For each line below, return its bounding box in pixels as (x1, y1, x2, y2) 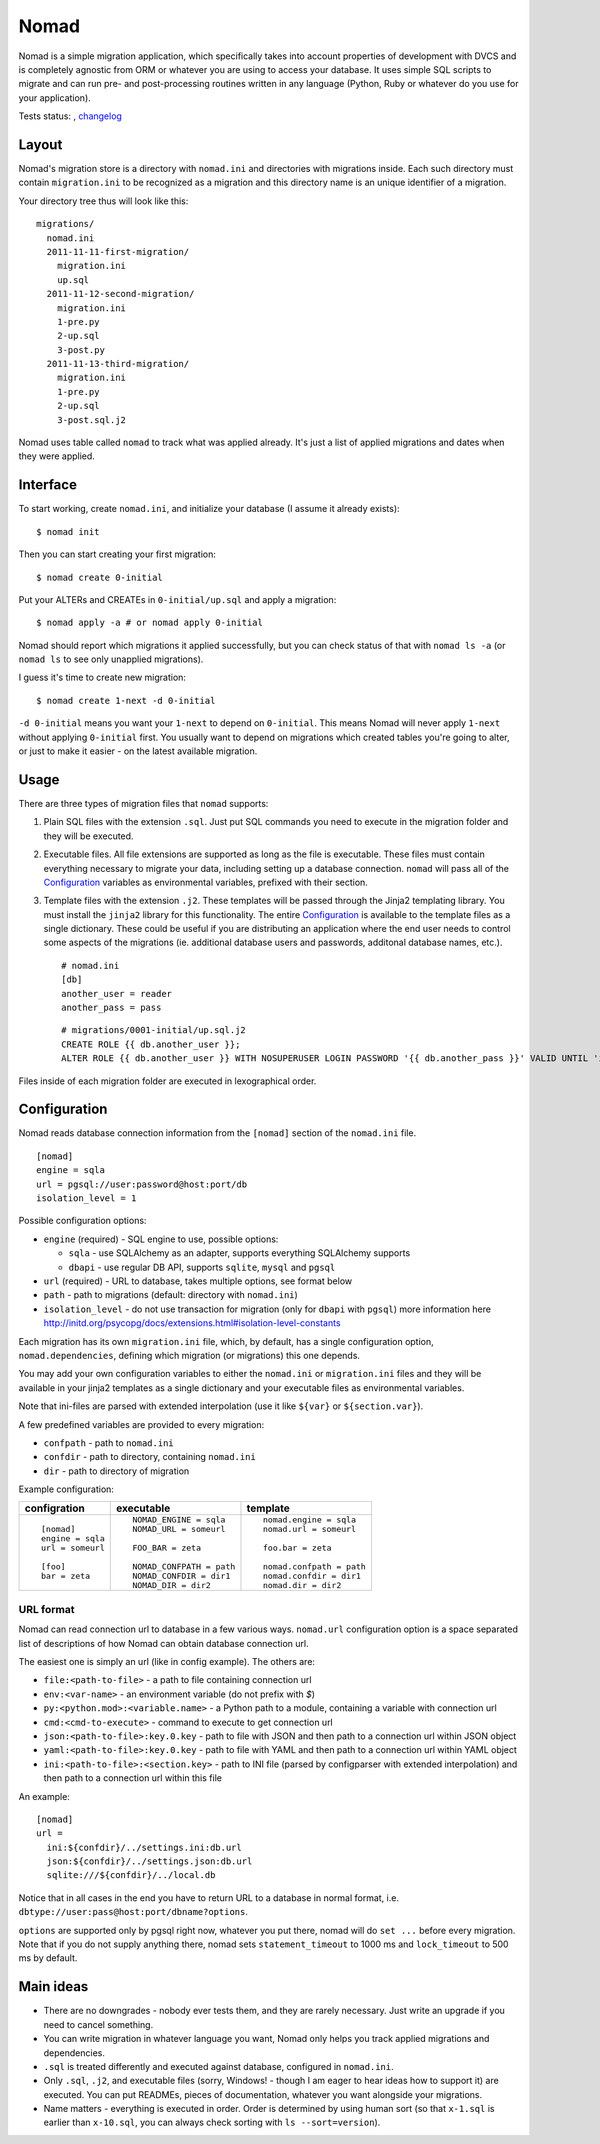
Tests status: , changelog (18, 110, 122, 122)
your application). (18, 91, 92, 104)
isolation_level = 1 (36, 1193, 137, 1204)
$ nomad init (36, 526, 100, 537)
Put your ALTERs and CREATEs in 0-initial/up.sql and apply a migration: (18, 593, 337, 605)
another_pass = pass (61, 1002, 162, 1014)
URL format (18, 1602, 75, 1616)
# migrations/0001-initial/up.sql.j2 (61, 1025, 247, 1036)
